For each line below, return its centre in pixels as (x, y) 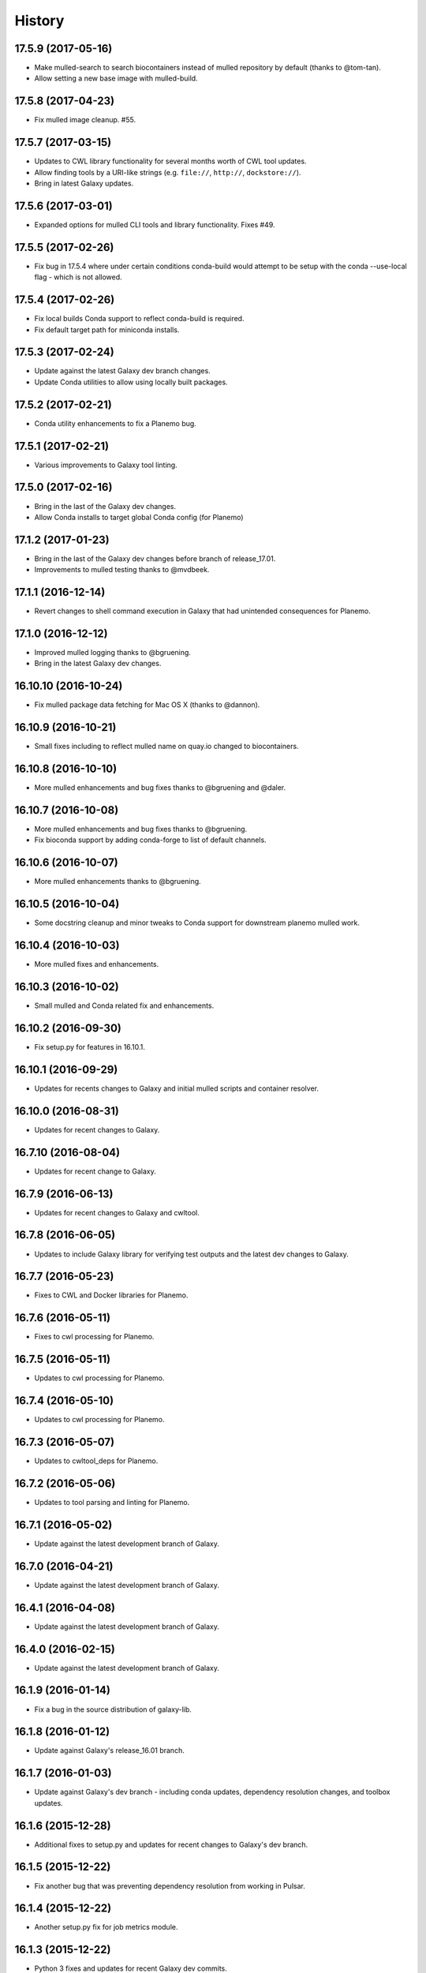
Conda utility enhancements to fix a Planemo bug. (115, 423)
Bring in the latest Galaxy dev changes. (98, 664)
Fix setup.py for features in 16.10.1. (90, 1047)
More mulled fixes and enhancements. (97, 964)
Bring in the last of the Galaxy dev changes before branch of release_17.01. (155, 558)
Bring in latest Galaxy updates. (84, 183)
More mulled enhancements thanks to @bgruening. (118, 882)
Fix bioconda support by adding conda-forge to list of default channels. (151, 840)
